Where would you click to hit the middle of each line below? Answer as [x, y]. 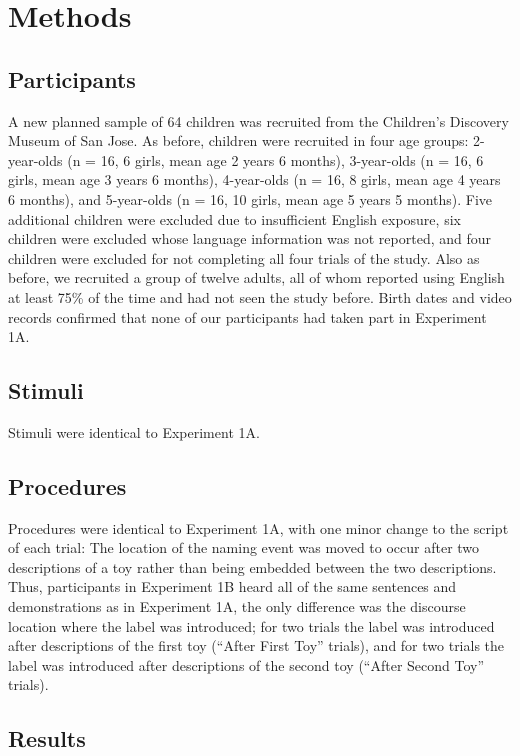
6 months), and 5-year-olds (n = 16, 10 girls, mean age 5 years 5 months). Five [250, 198]
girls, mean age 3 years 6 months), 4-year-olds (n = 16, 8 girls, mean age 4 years [254, 179]
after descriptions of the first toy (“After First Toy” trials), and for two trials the [256, 645]
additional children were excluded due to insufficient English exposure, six [234, 218]
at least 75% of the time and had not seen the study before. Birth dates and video [260, 296]
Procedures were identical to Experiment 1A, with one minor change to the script [258, 527]
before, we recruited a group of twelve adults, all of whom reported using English [256, 277]
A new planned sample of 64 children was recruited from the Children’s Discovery [258, 120]
